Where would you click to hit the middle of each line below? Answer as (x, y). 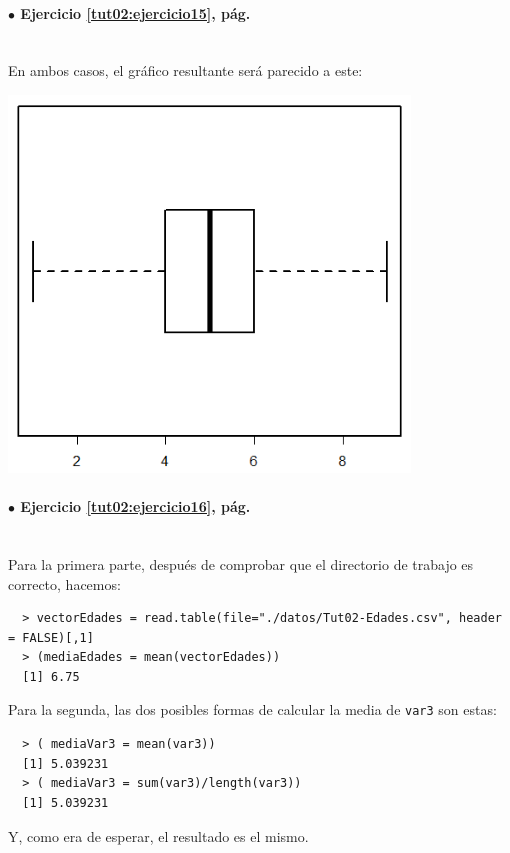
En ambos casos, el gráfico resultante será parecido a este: (185, 70)
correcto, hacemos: (64, 583)
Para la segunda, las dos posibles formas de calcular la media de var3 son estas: (252, 709)
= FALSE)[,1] (51, 637)
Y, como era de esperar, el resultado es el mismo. (158, 835)
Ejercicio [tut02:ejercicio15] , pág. (135, 12)
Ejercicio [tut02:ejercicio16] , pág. (135, 506)
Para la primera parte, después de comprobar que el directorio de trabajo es (241, 563)
